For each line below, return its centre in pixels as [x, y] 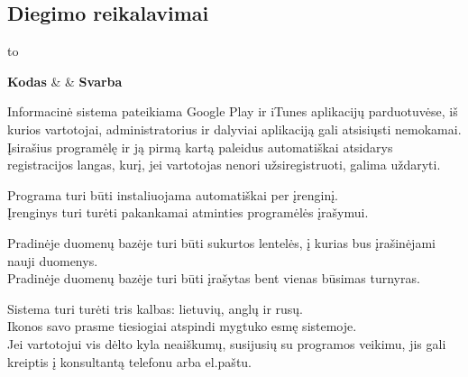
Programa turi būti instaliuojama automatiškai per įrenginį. [173, 194]
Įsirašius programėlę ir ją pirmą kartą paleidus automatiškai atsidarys [200, 147]
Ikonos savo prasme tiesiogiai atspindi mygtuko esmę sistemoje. [182, 326]
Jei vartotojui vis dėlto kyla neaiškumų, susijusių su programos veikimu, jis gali [227, 343]
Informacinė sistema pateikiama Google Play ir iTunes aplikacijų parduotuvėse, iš [233, 111]
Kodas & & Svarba [65, 81]
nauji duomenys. [53, 260]
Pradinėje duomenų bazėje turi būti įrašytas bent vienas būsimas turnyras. [214, 278]
